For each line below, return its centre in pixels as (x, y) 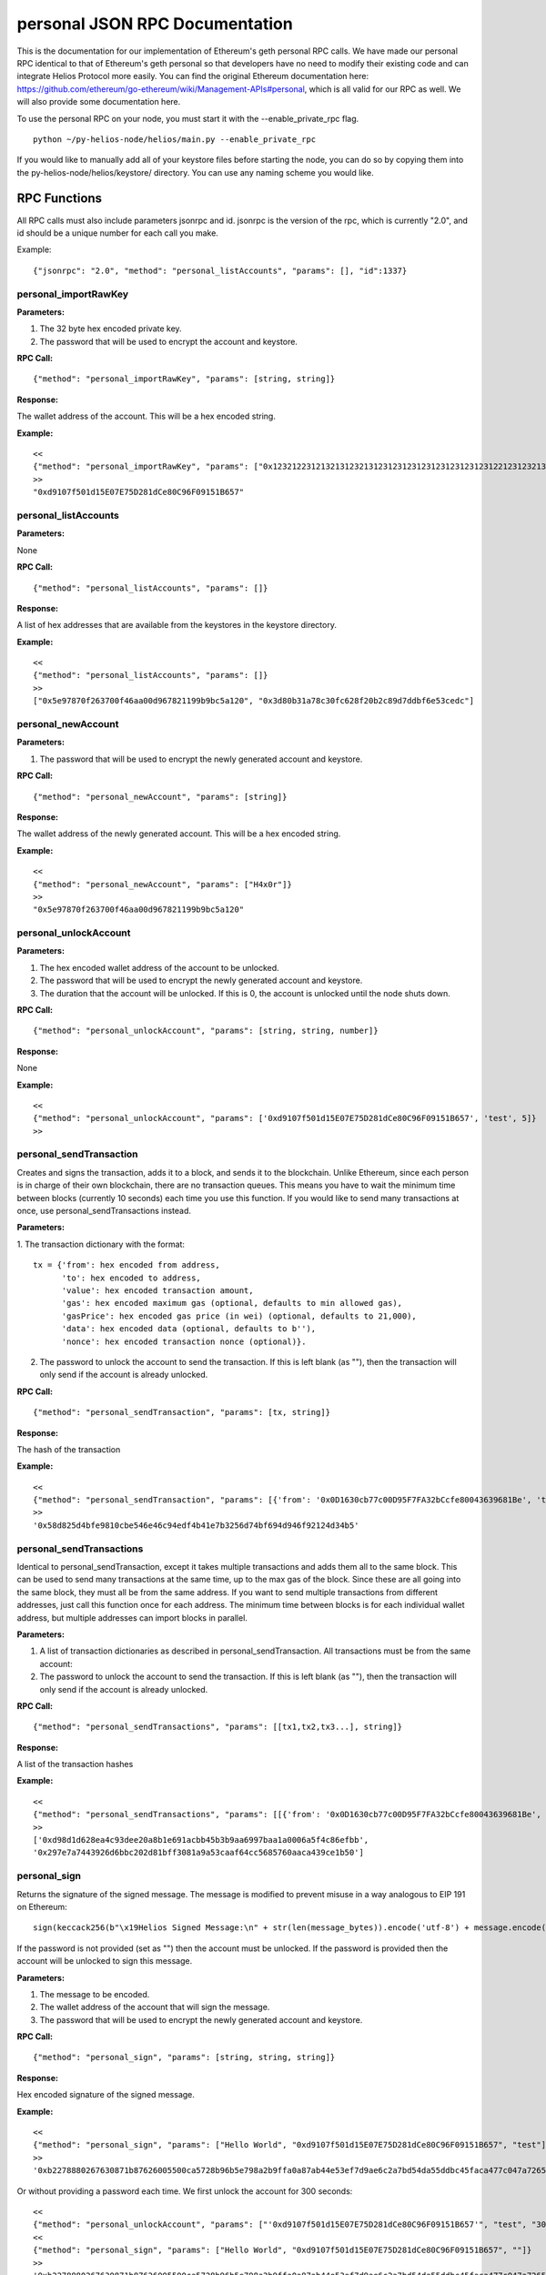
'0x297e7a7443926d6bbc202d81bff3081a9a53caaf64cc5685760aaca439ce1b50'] (198, 1853)
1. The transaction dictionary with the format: (101, 1244)
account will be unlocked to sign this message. (105, 1961)
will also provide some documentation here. (99, 102)
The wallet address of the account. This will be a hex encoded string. (147, 416)
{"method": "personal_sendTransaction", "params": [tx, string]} (182, 1412)
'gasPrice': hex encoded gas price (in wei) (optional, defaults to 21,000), (239, 1316)
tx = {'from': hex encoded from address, (126, 1265)
